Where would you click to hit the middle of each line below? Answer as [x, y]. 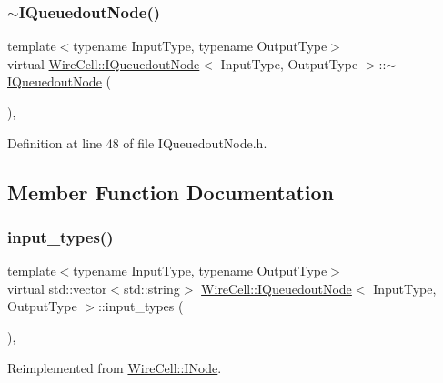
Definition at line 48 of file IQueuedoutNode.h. [137, 142]
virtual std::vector [57, 288]
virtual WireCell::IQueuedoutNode [104, 63]
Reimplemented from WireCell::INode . [115, 367]
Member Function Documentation [171, 191]
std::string [152, 288]
